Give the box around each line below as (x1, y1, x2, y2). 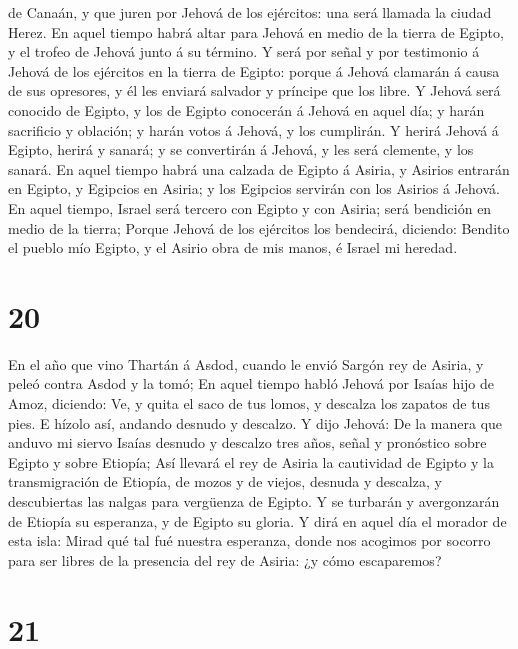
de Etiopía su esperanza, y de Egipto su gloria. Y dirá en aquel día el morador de (8, 510, 507, 531)
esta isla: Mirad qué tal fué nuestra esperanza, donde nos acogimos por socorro (8, 530, 491, 551)
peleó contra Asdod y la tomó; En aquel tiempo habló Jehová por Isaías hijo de (8, 373, 495, 394)
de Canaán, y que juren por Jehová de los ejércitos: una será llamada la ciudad (8, 2, 492, 22)
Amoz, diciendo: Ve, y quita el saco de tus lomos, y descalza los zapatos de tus (8, 393, 490, 414)
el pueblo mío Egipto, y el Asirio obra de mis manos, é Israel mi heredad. (8, 237, 458, 258)
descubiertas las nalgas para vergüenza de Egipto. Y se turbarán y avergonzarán (8, 491, 500, 511)
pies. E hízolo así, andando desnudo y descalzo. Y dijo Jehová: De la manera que (8, 412, 503, 433)
